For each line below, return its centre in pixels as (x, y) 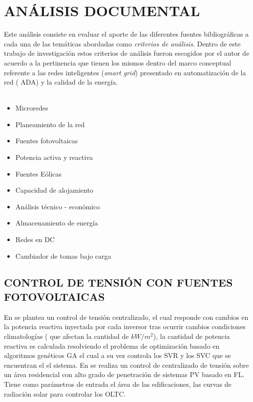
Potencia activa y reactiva (54, 157)
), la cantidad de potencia (191, 336)
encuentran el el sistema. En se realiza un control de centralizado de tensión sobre (126, 365)
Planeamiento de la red (50, 124)
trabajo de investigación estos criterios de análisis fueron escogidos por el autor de (127, 53)
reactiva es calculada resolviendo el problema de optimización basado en (112, 346)
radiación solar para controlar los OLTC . (65, 393)
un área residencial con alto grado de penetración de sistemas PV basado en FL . (124, 374)
